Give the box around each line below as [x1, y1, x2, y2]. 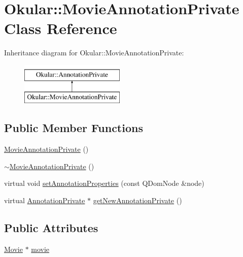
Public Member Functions [4, 120, 143, 136]
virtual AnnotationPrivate [4, 195, 85, 206]
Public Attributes [4, 220, 98, 236]
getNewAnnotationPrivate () [93, 195, 182, 206]
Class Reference [4, 18, 117, 39]
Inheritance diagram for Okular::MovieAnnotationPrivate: [4, 47, 184, 58]
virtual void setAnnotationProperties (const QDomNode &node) [4, 178, 204, 188]
